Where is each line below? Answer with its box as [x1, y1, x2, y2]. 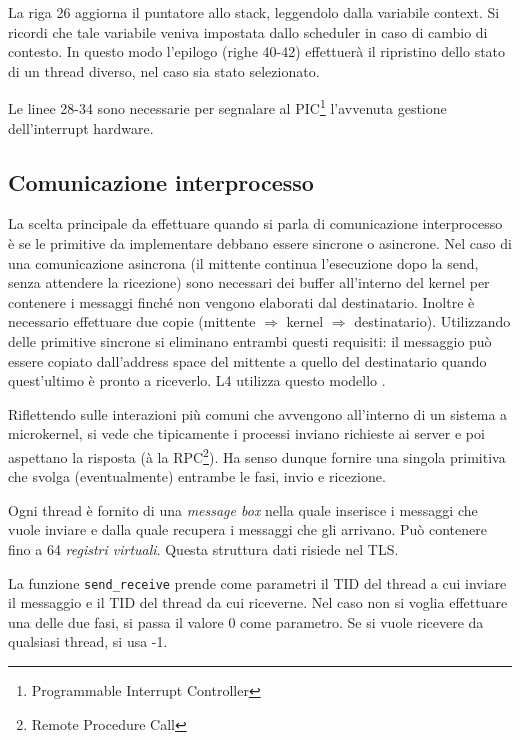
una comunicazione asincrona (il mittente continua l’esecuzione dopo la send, [8, 252, 479, 273]
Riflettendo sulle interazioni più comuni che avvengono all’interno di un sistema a [8, 403, 508, 424]
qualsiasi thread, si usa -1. [8, 631, 168, 652]
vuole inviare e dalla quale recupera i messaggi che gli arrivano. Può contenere [8, 519, 487, 540]
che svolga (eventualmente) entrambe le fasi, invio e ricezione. [8, 466, 386, 487]
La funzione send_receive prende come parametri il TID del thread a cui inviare [8, 572, 507, 593]
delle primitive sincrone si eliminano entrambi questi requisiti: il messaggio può [8, 330, 492, 351]
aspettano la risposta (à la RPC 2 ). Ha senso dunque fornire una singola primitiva [8, 443, 506, 467]
